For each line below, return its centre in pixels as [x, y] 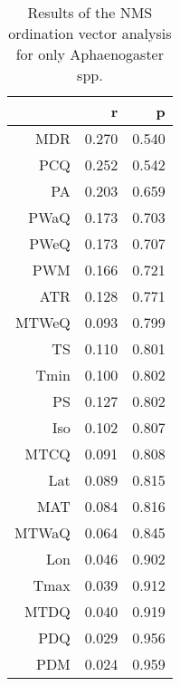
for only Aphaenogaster [90, 54]
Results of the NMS [90, 12]
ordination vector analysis [90, 33]
